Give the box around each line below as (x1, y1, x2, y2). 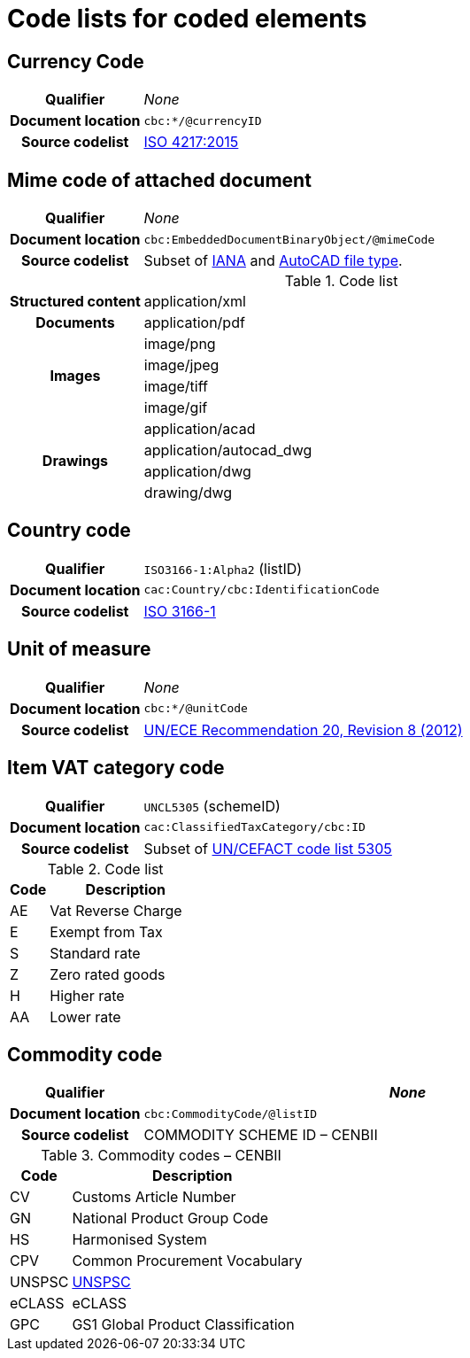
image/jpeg (143, 356, 220, 375)
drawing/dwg (143, 484, 233, 502)
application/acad (143, 420, 256, 438)
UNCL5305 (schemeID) (143, 796, 281, 815)
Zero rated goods (50, 965, 166, 983)
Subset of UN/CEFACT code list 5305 (143, 839, 392, 857)
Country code (7, 519, 131, 542)
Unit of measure (7, 638, 151, 661)
